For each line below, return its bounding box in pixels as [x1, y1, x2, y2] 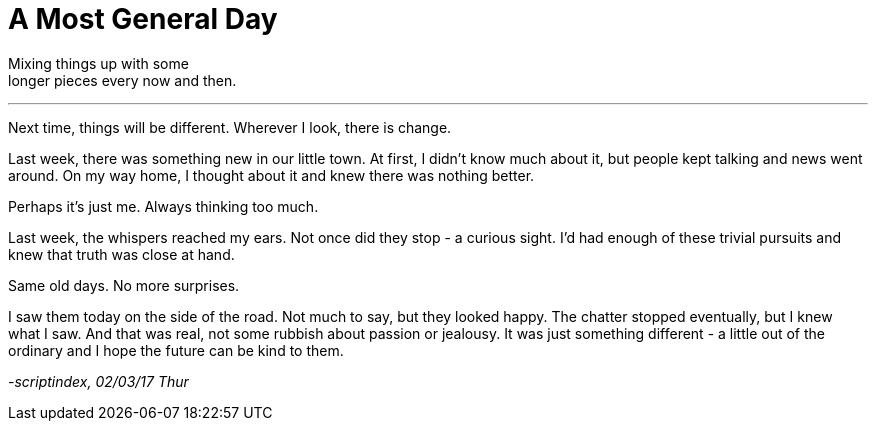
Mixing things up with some [8, 54, 189, 72]
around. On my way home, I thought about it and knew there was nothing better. [8, 166, 535, 184]
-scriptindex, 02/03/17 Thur [8, 372, 189, 390]
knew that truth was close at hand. [8, 245, 235, 263]
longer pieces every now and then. [8, 71, 237, 89]
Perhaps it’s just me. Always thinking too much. [8, 197, 319, 215]
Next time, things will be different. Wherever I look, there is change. [8, 118, 452, 136]
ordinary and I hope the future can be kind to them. [8, 341, 344, 359]
